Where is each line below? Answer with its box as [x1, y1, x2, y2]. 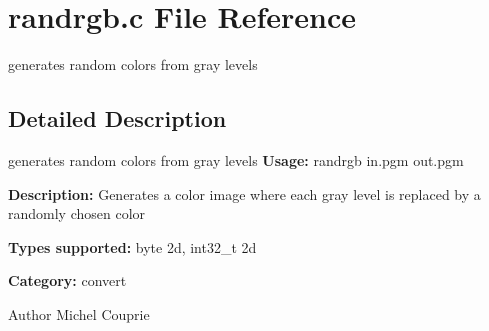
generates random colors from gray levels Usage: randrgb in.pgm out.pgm [8, 149, 464, 170]
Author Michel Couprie [8, 303, 150, 324]
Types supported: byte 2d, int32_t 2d [8, 236, 257, 257]
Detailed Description [8, 103, 227, 134]
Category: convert [8, 270, 127, 291]
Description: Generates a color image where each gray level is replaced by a [8, 183, 481, 204]
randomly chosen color [8, 203, 146, 224]
